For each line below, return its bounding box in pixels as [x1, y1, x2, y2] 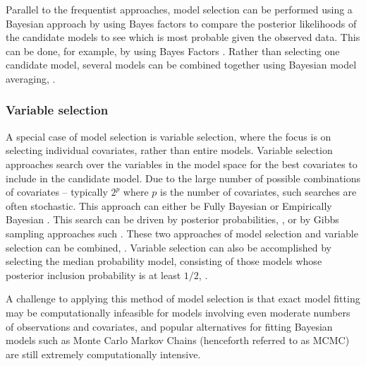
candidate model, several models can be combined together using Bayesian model [6, 57, 357, 72]
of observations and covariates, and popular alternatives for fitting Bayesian [6, 319, 333, 333]
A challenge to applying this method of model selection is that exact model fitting [6, 291, 360, 306]
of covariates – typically [6, 184, 108, 199]
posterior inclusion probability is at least [6, 267, 181, 282]
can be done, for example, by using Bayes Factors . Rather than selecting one [6, 43, 340, 58]
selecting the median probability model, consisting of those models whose [6, 254, 322, 268]
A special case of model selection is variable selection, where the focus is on [6, 129, 331, 143]
